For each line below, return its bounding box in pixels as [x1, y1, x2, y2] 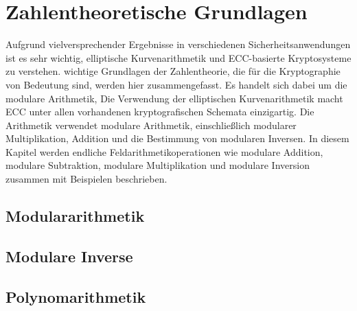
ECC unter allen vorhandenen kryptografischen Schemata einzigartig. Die [5, 104, 314, 119]
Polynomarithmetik [5, 286, 146, 307]
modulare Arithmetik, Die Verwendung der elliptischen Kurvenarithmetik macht [5, 91, 343, 105]
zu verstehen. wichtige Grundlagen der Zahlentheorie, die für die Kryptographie [5, 64, 341, 78]
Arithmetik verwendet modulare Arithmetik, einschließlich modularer [5, 117, 297, 132]
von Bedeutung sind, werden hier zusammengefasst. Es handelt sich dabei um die [5, 77, 347, 91]
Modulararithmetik [5, 205, 145, 227]
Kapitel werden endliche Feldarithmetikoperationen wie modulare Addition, [5, 144, 323, 159]
